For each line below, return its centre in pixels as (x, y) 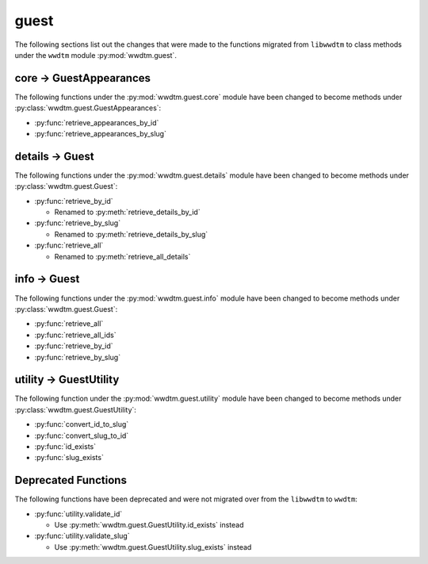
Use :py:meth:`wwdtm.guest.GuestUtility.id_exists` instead (149, 525)
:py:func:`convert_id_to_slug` (82, 424)
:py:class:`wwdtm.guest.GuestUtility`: (75, 409)
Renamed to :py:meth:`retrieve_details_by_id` (128, 212)
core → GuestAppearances (82, 78)
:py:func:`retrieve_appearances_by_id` (97, 122)
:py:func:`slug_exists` (69, 458)
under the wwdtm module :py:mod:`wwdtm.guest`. (96, 55)
